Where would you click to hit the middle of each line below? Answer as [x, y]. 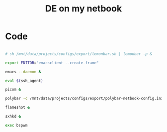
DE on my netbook [83, 9]
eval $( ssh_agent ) [24, 81]
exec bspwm [16, 125]
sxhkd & [13, 117]
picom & [13, 89]
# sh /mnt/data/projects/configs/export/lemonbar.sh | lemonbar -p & [79, 54]
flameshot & [17, 108]
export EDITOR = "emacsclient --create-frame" [52, 63]
